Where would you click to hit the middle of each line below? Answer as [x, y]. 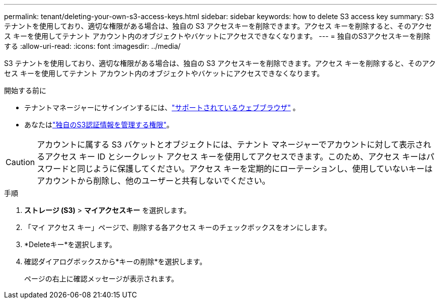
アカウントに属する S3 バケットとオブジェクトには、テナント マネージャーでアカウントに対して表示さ [230, 144]
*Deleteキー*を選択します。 [70, 244]
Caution [20, 162]
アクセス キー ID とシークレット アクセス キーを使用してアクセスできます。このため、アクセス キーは [236, 157]
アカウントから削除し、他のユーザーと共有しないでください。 [154, 181]
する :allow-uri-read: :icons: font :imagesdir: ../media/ [92, 46]
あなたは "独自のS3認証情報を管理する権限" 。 [99, 125]
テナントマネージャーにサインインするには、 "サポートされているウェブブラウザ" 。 [162, 107]
